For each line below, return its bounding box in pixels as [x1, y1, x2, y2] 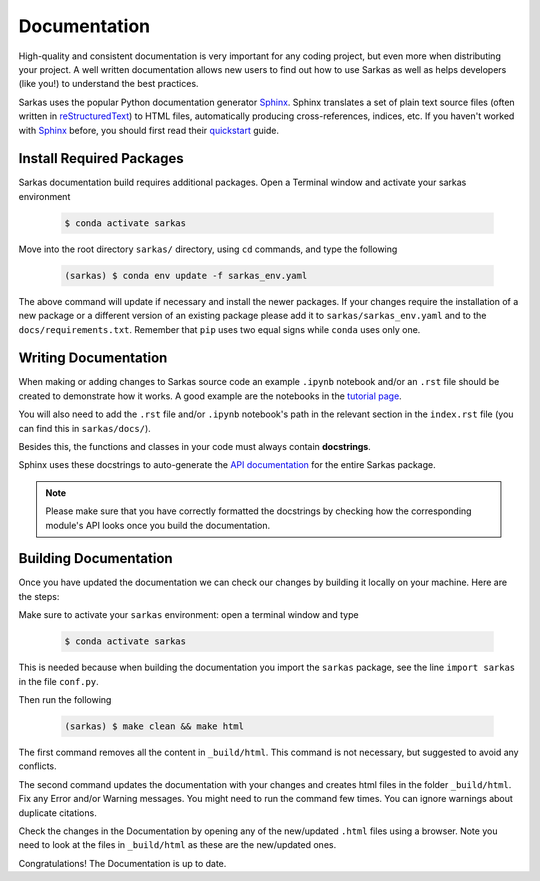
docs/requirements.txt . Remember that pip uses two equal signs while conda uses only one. [18, 323, 421, 335]
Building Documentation [18, 550, 174, 567]
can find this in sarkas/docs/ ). [18, 422, 152, 434]
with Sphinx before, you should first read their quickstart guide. [18, 124, 280, 136]
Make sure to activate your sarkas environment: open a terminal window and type [18, 609, 359, 621]
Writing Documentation [18, 350, 168, 367]
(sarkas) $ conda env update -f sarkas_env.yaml [64, 270, 308, 281]
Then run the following [18, 693, 112, 705]
